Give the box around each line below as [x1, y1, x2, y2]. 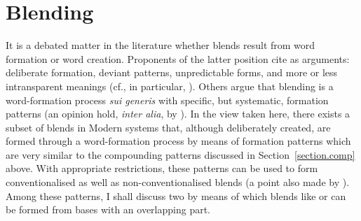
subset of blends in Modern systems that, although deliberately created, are [6, 120, 331, 134]
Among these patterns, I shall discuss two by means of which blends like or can [6, 188, 346, 203]
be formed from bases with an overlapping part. [6, 202, 210, 217]
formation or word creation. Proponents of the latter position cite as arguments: [6, 51, 350, 66]
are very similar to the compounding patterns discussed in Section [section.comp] [6, 147, 355, 162]
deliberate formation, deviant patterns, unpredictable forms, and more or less [6, 65, 338, 80]
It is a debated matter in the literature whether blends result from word [6, 38, 315, 52]
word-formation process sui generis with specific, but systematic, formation [6, 92, 329, 107]
